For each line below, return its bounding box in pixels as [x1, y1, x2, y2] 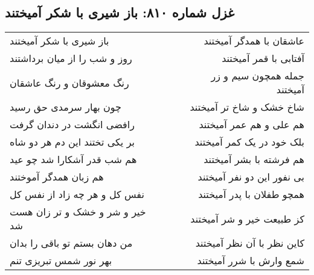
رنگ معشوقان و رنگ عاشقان [10, 75, 129, 90]
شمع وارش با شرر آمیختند [197, 253, 304, 268]
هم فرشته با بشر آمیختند [203, 152, 304, 167]
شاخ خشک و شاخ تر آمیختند [190, 100, 304, 114]
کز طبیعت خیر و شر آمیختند [190, 211, 304, 226]
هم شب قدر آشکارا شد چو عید [10, 152, 137, 167]
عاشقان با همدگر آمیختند [203, 34, 304, 48]
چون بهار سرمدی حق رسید [10, 100, 121, 114]
